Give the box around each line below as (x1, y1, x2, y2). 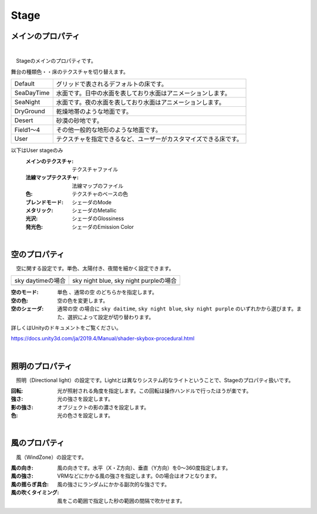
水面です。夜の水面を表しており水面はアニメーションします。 (56, 99, 225, 107)
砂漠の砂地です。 (56, 117, 103, 125)
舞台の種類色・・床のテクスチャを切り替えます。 (11, 68, 129, 75)
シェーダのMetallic (72, 207, 117, 214)
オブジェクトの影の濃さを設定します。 (57, 404, 150, 411)
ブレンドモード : (25, 198, 64, 205)
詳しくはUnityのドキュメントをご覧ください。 (11, 324, 122, 331)
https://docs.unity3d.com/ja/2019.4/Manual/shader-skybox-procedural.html (11, 335, 195, 342)
